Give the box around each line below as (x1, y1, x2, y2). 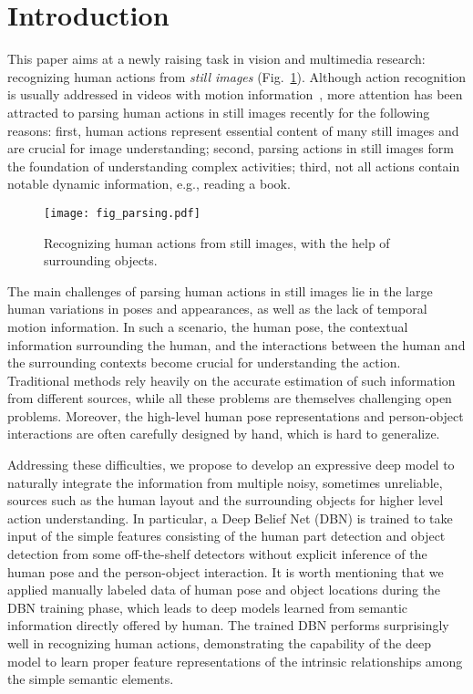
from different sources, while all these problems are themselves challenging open (7, 388, 452, 408)
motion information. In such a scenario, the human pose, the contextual (7, 316, 408, 336)
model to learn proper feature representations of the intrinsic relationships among (7, 651, 463, 670)
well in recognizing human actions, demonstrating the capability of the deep (7, 634, 431, 652)
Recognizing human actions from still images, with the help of (44, 233, 390, 252)
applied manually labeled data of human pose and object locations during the (7, 580, 441, 599)
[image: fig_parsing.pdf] (44, 206, 201, 220)
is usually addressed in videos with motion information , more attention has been (7, 85, 463, 104)
